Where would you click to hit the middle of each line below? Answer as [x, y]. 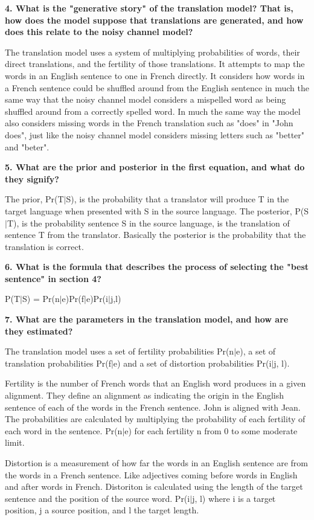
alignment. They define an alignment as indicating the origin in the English [145, 395]
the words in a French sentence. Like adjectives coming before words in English [151, 474]
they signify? [32, 178]
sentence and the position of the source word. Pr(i [98, 498]
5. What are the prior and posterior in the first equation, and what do [155, 167]
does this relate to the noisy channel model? [99, 32]
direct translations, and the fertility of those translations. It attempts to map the [155, 64]
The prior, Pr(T [34, 199]
